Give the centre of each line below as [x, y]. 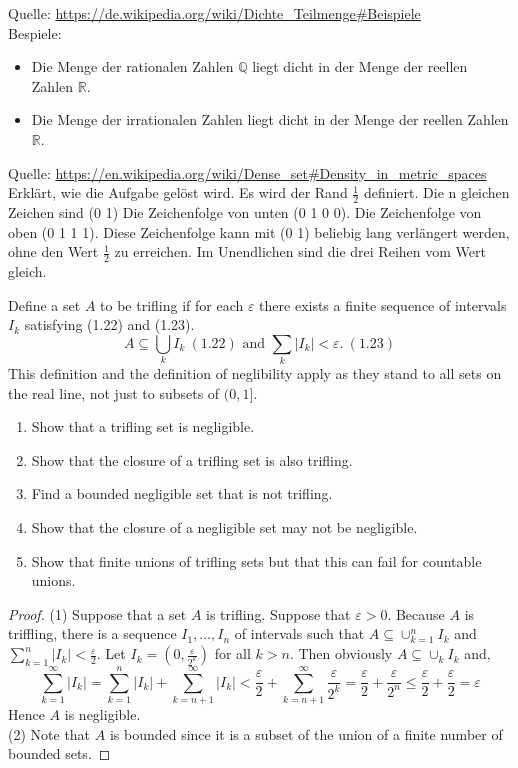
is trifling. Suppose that [278, 613]
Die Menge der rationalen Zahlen [132, 66]
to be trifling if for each [172, 304]
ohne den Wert [53, 251]
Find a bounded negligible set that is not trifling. [182, 493]
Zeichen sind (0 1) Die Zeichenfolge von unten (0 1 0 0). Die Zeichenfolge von [245, 211]
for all [232, 653]
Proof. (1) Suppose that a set [97, 613]
